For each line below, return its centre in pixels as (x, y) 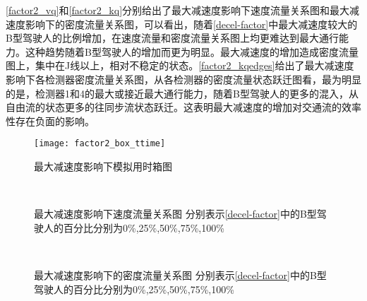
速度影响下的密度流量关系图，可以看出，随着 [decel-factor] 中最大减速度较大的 (182, 24)
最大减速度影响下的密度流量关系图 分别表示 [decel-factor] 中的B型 (180, 275)
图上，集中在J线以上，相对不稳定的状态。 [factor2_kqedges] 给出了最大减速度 (180, 65)
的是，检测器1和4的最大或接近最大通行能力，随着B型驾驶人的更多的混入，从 (182, 93)
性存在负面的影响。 (50, 120)
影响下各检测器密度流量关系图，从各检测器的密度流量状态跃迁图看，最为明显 (183, 79)
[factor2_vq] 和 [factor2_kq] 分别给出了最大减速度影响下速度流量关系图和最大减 (183, 10)
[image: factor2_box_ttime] (100, 144)
